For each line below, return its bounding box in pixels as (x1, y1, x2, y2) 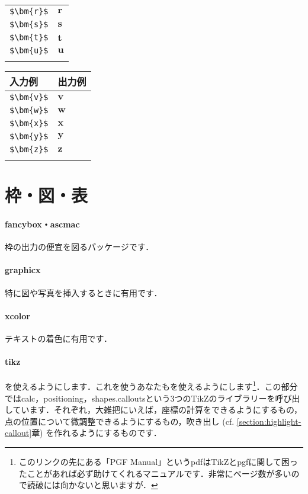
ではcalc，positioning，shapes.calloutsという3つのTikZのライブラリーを (5, 392, 275, 404)
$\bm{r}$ (9, 7, 49, 16)
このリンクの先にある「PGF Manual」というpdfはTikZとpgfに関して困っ (18, 455, 298, 467)
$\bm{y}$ (9, 131, 49, 141)
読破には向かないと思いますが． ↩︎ (27, 479, 158, 491)
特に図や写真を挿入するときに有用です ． (5, 286, 162, 299)
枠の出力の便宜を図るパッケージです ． (5, 240, 154, 253)
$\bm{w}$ (9, 105, 49, 115)
